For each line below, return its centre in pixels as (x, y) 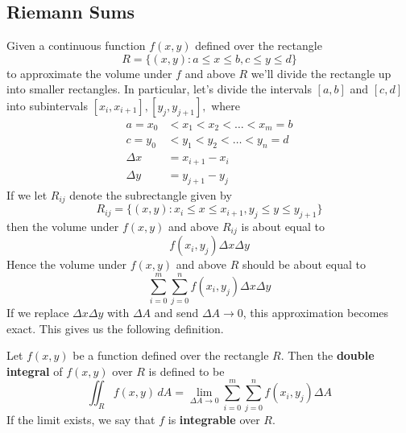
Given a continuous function (76, 45)
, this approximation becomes (316, 313)
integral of (35, 371)
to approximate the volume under (89, 73)
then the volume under (63, 226)
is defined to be (186, 371)
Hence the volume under (66, 264)
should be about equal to (304, 264)
